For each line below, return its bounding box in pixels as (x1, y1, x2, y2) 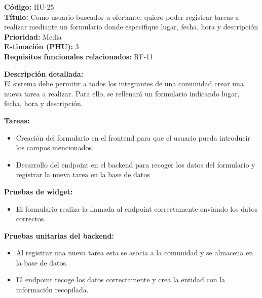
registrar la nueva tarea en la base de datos (16, 169, 150, 180)
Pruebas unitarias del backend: (4, 230, 114, 241)
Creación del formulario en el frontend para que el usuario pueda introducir (16, 132, 250, 143)
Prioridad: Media (4, 31, 62, 42)
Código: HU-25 (4, 2, 54, 12)
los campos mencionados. (16, 142, 94, 153)
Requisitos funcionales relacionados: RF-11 (4, 51, 154, 61)
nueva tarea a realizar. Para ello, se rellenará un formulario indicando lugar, (4, 88, 240, 98)
